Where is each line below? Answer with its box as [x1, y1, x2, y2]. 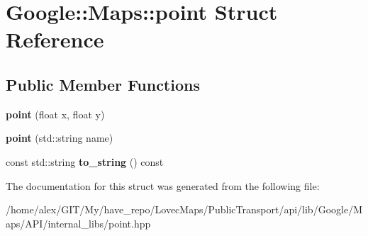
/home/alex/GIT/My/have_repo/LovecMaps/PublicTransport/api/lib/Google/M [6, 202, 362, 217]
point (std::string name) [6, 130, 113, 145]
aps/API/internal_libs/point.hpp [6, 215, 151, 230]
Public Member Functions [6, 73, 200, 95]
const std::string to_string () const [6, 154, 164, 169]
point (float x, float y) [6, 106, 105, 121]
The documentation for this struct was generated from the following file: [6, 178, 320, 193]
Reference [6, 25, 104, 54]
